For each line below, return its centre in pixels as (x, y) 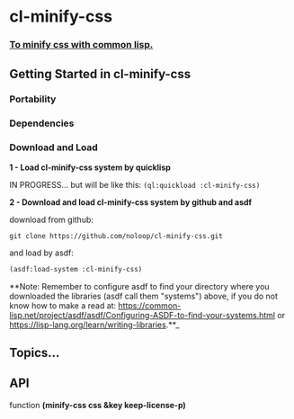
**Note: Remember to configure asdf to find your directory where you (139, 286)
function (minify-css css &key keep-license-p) (98, 405)
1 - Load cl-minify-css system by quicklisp (90, 167)
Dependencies (42, 123)
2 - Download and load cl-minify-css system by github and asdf (131, 202)
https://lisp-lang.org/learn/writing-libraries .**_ (94, 325)
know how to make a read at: (63, 305)
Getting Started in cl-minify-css (100, 74)
